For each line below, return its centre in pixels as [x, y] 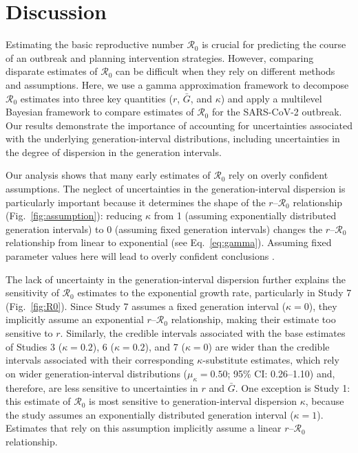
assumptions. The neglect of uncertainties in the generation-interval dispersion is [176, 189]
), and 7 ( [165, 346]
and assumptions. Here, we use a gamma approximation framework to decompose [177, 84]
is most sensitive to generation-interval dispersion [193, 401]
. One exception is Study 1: [293, 387]
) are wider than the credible [269, 346]
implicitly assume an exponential [75, 319]
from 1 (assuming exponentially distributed [245, 216]
